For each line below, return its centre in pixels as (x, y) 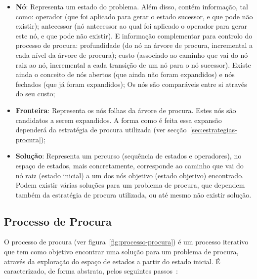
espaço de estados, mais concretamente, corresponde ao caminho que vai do (129, 165)
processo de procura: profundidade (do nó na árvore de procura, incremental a (134, 45)
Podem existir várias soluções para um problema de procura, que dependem (130, 185)
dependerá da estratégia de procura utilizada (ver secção (101, 130)
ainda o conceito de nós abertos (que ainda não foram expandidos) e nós (125, 74)
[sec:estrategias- (214, 130)
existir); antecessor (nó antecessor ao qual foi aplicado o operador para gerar (131, 26)
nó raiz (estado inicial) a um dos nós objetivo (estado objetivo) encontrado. (130, 175)
